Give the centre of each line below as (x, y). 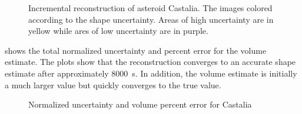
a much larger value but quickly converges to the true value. (113, 84)
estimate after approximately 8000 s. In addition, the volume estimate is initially (151, 73)
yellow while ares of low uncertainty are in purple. (118, 31)
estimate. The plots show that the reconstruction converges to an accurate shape (150, 62)
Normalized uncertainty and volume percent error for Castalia (140, 104)
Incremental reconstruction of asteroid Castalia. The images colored (150, 8)
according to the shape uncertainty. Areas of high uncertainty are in (151, 19)
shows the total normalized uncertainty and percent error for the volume (136, 50)
